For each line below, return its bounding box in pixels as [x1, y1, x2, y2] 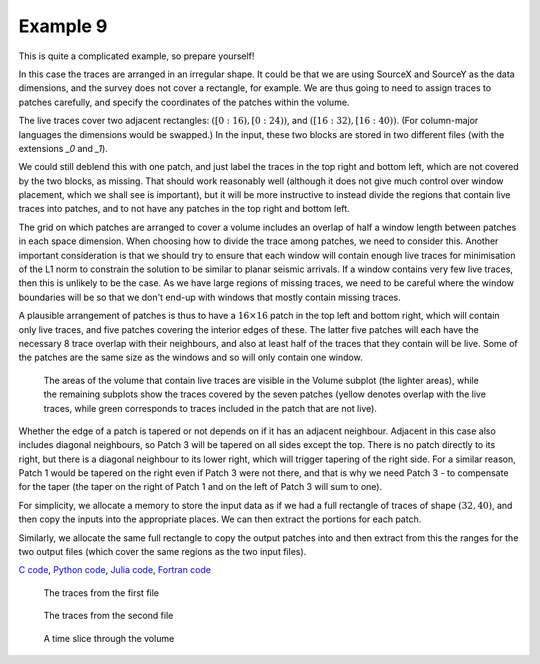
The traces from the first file [43, 586, 160, 599]
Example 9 [18, 15, 108, 37]
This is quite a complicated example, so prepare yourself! [18, 50, 255, 62]
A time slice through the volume [43, 632, 175, 644]
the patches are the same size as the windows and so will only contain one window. [18, 351, 364, 364]
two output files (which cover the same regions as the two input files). [18, 546, 307, 558]
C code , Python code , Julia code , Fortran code [18, 564, 212, 576]
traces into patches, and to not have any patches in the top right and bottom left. [18, 203, 350, 215]
